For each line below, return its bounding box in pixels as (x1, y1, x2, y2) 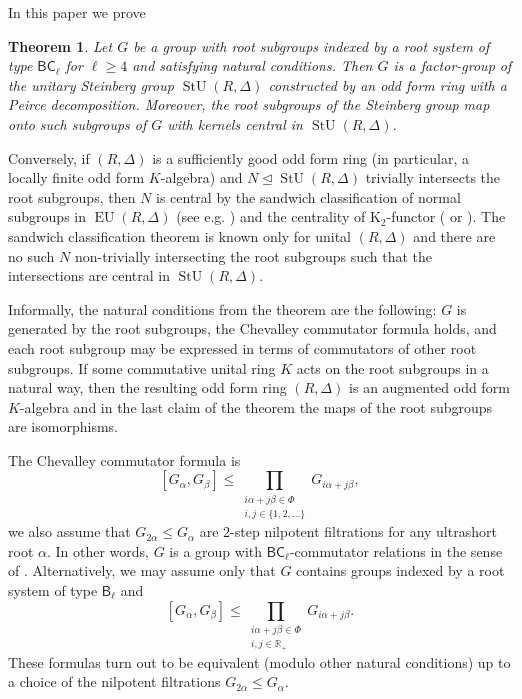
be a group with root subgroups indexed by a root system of (133, 35, 490, 56)
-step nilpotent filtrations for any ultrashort (230, 521, 497, 542)
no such (8, 245, 55, 266)
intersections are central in (8, 265, 171, 286)
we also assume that (8, 521, 131, 542)
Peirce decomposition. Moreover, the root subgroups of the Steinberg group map (8, 94, 490, 115)
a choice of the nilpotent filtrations (8, 671, 221, 692)
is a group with (169, 540, 263, 561)
